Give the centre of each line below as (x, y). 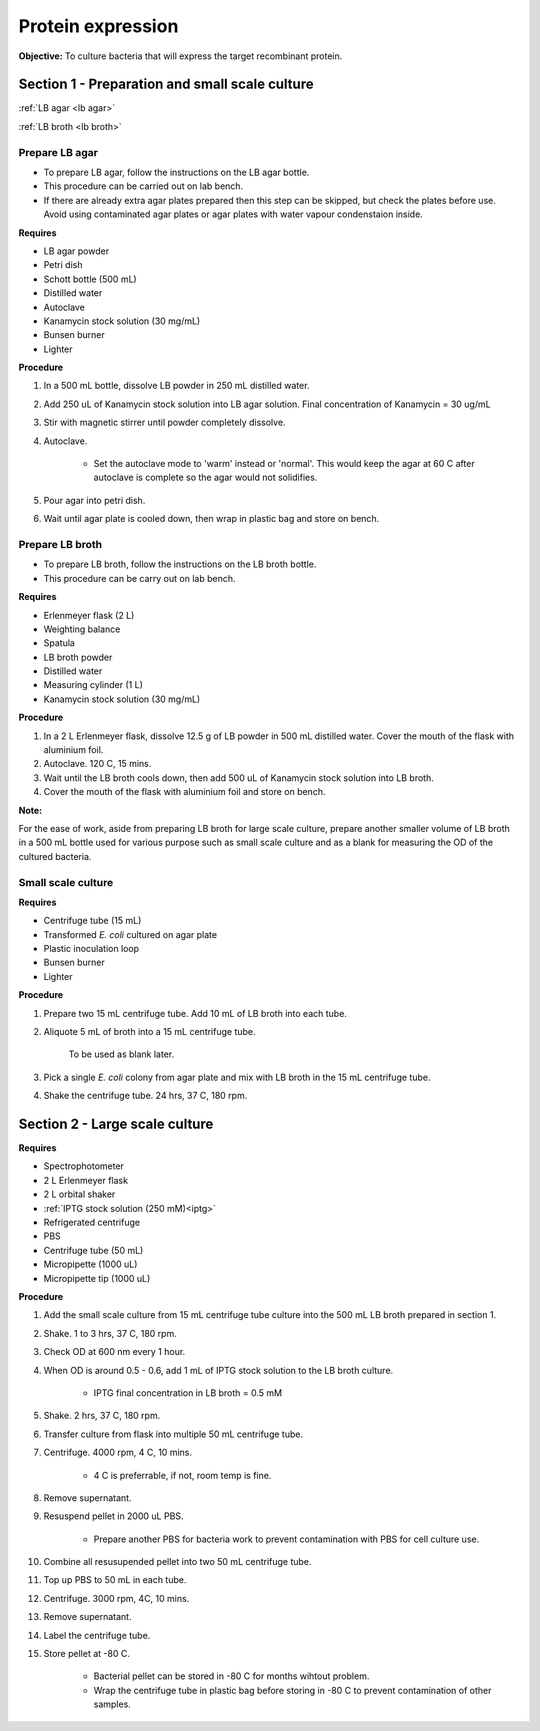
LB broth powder (78, 657)
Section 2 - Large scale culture (116, 1124)
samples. (112, 1704)
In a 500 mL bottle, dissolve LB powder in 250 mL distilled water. (176, 386)
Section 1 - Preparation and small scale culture (166, 84)
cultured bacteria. (55, 856)
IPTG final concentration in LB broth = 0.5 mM (188, 1392)
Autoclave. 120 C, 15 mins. (97, 764)
